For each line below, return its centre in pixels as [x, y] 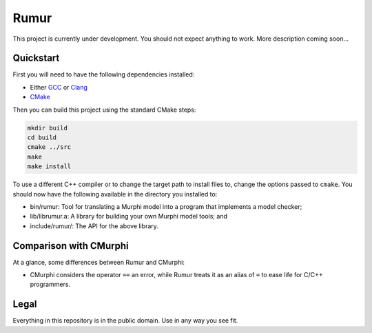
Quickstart [36, 58]
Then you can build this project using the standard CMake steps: [104, 110]
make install [49, 166]
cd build [42, 138]
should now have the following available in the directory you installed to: [115, 194]
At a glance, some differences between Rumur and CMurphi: [99, 262]
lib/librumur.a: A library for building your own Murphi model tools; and [128, 216]
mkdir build [48, 128]
